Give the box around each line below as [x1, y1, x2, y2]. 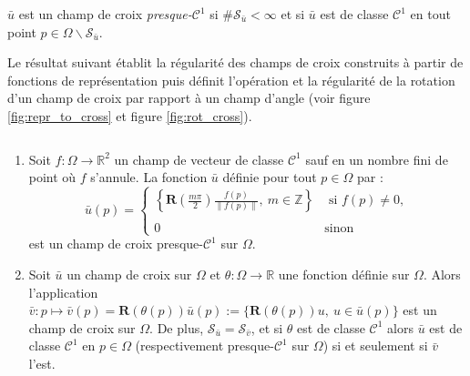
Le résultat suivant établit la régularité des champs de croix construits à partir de [7, 53, 464, 72]
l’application [28, 282, 98, 301]
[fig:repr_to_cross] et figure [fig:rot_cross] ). [7, 106, 252, 125]
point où [28, 168, 77, 187]
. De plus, [149, 318, 204, 337]
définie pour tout [222, 168, 317, 187]
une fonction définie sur [278, 264, 410, 283]
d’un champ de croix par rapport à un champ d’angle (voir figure [7, 88, 371, 107]
